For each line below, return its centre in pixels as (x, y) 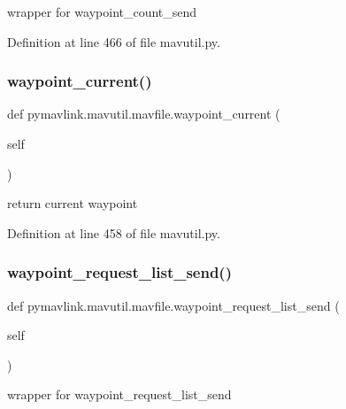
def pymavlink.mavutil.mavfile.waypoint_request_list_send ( (173, 305)
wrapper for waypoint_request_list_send (119, 394)
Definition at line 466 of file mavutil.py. (114, 41)
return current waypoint (73, 203)
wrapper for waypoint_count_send (102, 12)
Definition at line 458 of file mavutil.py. (114, 232)
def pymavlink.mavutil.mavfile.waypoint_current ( (144, 114)
